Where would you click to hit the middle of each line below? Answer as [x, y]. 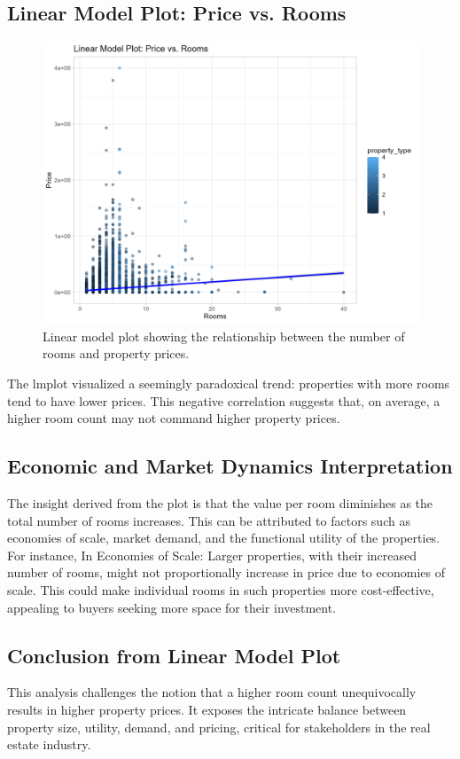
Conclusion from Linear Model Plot [174, 655]
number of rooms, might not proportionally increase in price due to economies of [226, 572]
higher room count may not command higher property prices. [174, 418]
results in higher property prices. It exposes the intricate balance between [207, 709]
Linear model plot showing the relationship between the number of [224, 336]
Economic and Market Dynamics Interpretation [230, 466]
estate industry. [49, 744]
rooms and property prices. [116, 353]
